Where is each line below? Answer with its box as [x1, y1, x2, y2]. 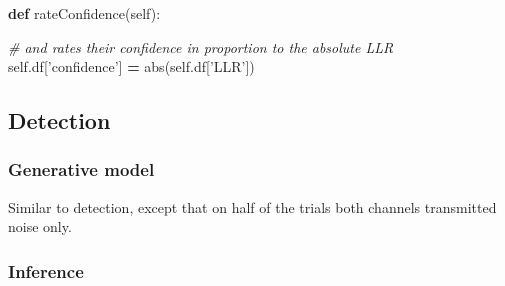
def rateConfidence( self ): [8, 3, 161, 23]
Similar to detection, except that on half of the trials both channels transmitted [8, 196, 497, 217]
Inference [8, 258, 84, 283]
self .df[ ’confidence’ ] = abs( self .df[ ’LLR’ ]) [8, 56, 255, 77]
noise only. [8, 216, 72, 237]
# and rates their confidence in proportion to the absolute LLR [8, 36, 394, 57]
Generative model [8, 157, 155, 182]
